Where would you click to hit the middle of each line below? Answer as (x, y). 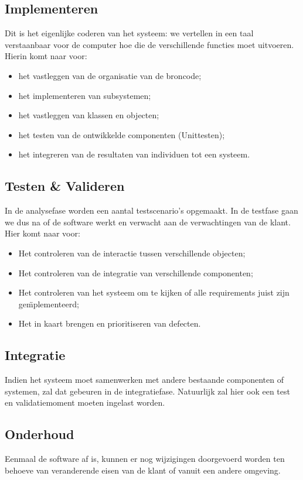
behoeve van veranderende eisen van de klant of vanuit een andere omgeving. (143, 470)
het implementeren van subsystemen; (85, 95)
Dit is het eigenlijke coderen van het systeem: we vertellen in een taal (129, 33)
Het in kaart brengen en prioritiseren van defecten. (110, 323)
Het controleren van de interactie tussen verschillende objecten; (132, 253)
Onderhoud (40, 434)
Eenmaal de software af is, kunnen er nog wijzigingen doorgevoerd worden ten (145, 459)
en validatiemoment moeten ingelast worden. (85, 402)
